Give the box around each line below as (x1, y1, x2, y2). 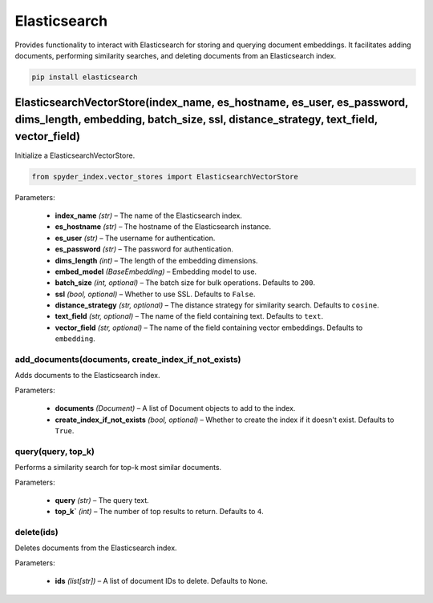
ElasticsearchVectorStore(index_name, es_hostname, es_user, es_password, (14, 96, 409, 110)
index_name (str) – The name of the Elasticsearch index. (55, 211, 242, 220)
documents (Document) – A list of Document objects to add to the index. (55, 404, 296, 413)
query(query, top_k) (14, 445, 95, 456)
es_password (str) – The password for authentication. (55, 244, 234, 254)
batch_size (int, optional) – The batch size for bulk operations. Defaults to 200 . (55, 278, 316, 287)
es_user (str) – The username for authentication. (55, 233, 216, 243)
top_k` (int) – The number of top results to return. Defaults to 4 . (55, 507, 264, 517)
